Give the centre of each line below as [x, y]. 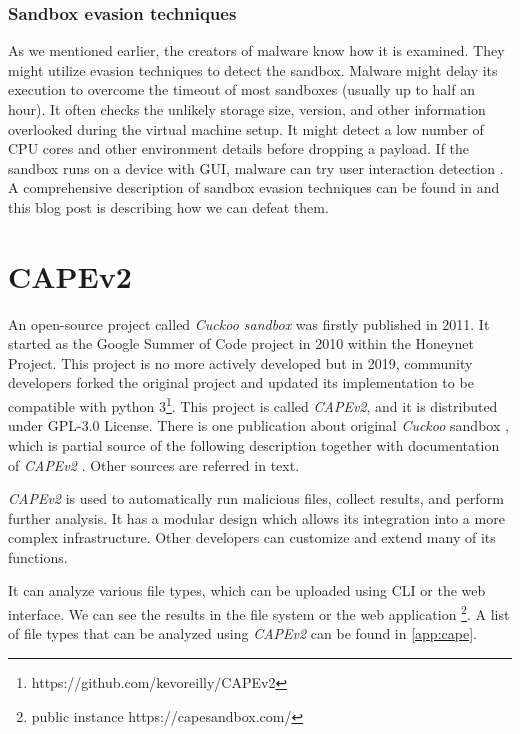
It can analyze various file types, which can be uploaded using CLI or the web [247, 590]
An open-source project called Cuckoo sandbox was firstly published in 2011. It [249, 323]
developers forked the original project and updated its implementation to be [241, 382]
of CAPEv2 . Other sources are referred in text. [154, 464]
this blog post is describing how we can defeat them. [168, 206]
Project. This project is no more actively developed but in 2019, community [240, 362]
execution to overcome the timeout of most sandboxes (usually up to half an [241, 89]
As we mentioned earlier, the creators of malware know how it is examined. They [256, 50]
